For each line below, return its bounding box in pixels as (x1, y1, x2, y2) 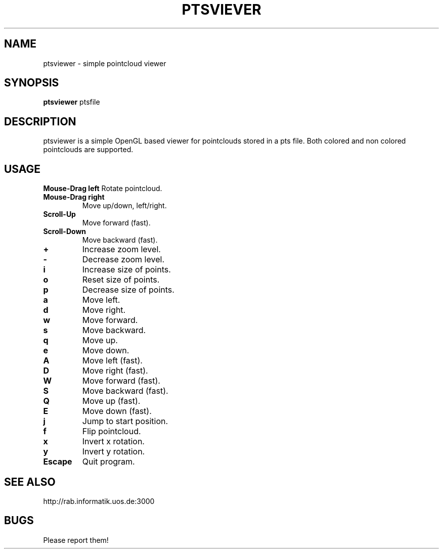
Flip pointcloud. (82, 426, 141, 437)
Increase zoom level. (82, 244, 161, 255)
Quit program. (82, 456, 135, 467)
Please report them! (43, 535, 109, 544)
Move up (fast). (82, 396, 141, 406)
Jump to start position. (82, 416, 168, 427)
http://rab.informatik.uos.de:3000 (43, 496, 155, 505)
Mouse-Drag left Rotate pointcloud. (43, 184, 162, 193)
